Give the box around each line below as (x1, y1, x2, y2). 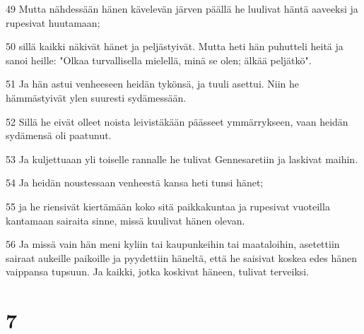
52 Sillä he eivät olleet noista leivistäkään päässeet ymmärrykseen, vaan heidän (6, 114, 348, 129)
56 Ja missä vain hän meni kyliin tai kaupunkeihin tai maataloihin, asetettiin (6, 237, 340, 251)
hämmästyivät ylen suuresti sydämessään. (6, 90, 187, 105)
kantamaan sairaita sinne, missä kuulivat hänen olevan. (6, 213, 245, 227)
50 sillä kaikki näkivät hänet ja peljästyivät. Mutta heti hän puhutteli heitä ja (6, 39, 344, 54)
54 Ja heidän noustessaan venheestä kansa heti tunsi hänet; (6, 175, 264, 190)
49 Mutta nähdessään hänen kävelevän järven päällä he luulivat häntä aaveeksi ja (6, 1, 358, 16)
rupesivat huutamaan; (6, 15, 100, 30)
